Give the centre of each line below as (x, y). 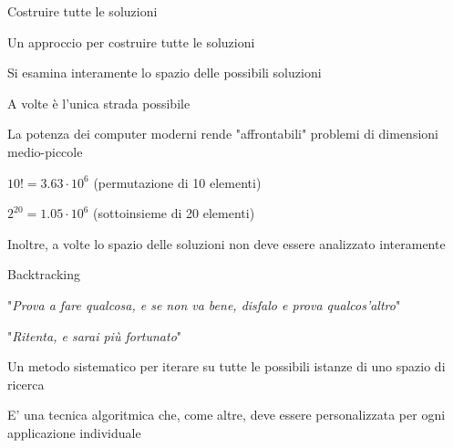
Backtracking (44, 274)
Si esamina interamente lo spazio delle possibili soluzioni (165, 73)
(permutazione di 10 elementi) (177, 182)
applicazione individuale (74, 432)
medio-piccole (45, 151)
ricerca (26, 384)
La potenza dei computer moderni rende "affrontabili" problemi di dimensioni (223, 134)
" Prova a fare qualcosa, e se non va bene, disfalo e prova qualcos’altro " (204, 304)
